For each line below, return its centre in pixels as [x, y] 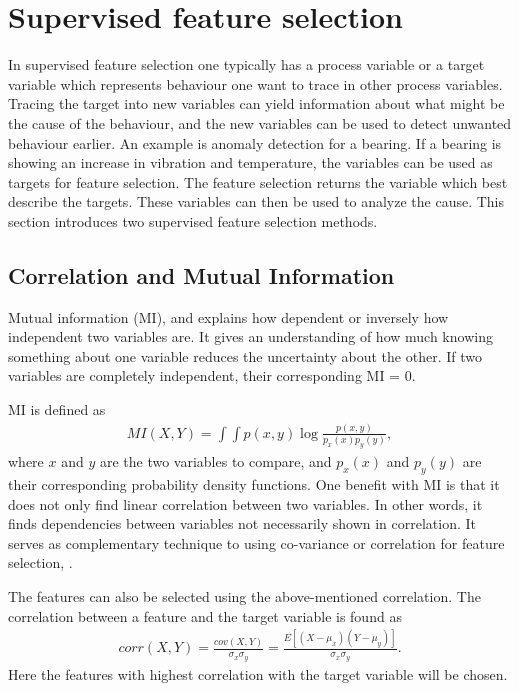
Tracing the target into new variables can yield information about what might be [256, 103]
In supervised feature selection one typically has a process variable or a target [246, 64]
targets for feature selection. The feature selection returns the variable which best [258, 181]
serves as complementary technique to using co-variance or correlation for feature [256, 542]
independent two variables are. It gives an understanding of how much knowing [250, 336]
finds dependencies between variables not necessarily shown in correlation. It [242, 523]
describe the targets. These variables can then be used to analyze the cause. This [256, 201]
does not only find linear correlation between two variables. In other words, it [245, 503]
